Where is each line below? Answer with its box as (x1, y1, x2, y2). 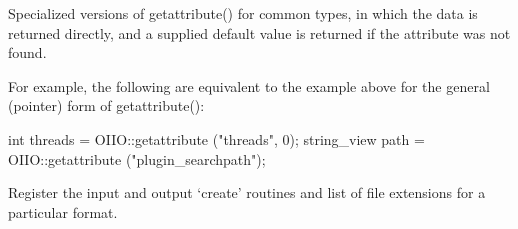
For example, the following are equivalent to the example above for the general (8, 75, 490, 96)
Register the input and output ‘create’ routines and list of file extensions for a (8, 182, 486, 203)
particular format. (8, 201, 118, 222)
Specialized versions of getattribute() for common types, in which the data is (8, 3, 478, 23)
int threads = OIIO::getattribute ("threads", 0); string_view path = (8, 128, 425, 149)
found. (8, 42, 47, 63)
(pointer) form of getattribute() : (8, 95, 205, 116)
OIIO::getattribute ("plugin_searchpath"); (8, 148, 266, 169)
